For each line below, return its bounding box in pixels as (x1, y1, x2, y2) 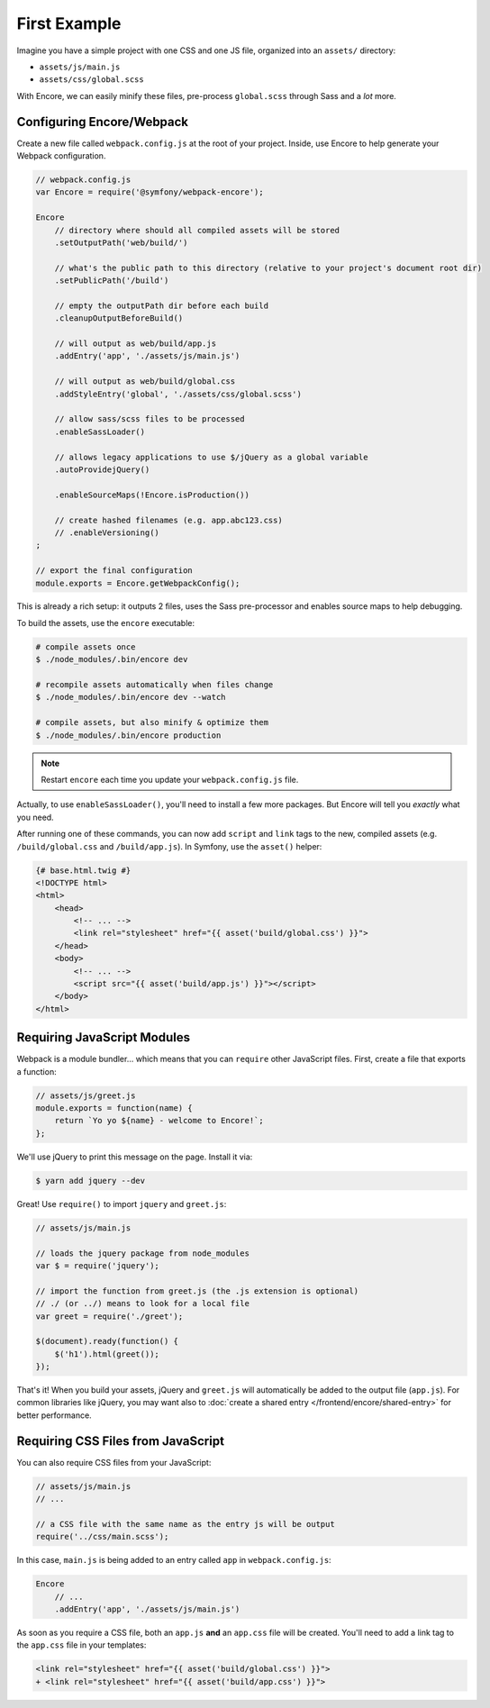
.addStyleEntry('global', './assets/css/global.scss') (54, 388, 302, 399)
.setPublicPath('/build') (54, 276, 169, 286)
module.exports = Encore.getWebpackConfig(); (35, 577, 240, 588)
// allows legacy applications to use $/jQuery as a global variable (54, 451, 368, 462)
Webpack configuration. (16, 150, 106, 161)
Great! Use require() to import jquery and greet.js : (16, 1198, 227, 1209)
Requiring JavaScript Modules (16, 1030, 191, 1045)
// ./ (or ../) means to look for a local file (35, 1298, 250, 1309)
